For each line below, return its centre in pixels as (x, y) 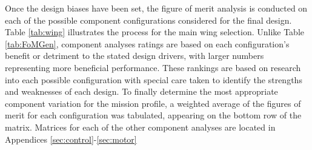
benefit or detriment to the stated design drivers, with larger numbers (134, 56)
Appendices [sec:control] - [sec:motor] (71, 139)
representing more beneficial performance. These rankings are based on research (153, 67)
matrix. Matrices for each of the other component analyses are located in (140, 127)
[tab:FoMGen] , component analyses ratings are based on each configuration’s (147, 43)
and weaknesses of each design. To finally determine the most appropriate (141, 91)
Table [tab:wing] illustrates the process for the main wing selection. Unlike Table (155, 32)
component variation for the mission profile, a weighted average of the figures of (153, 103)
